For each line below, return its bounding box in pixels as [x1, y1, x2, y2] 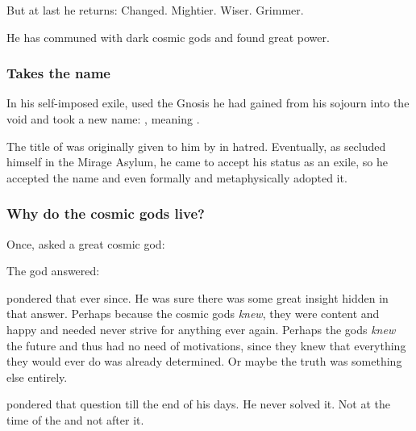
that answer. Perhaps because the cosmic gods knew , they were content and [6, 305, 380, 322]
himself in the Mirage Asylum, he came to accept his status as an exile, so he [6, 153, 389, 170]
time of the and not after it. [6, 411, 144, 428]
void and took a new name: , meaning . [6, 111, 200, 127]
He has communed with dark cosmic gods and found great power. [6, 28, 330, 45]
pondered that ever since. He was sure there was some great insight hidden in [6, 289, 389, 306]
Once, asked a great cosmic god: [6, 235, 165, 252]
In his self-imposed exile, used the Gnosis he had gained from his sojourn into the [6, 94, 410, 111]
